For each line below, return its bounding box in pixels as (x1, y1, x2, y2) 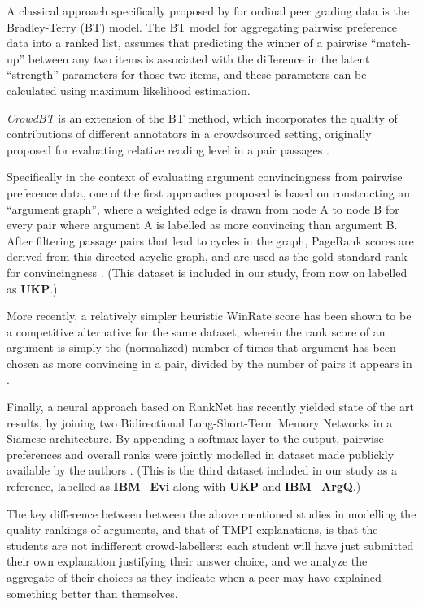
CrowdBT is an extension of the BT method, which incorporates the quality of (7, 109, 398, 126)
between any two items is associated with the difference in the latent (28, 50, 370, 67)
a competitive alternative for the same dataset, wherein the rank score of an (7, 323, 386, 340)
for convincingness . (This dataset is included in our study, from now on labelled (7, 263, 408, 280)
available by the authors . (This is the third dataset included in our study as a (7, 462, 398, 479)
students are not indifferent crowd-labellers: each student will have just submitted (7, 536, 414, 553)
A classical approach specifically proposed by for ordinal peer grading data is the (7, 2, 409, 19)
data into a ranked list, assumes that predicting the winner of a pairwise (7, 34, 368, 51)
